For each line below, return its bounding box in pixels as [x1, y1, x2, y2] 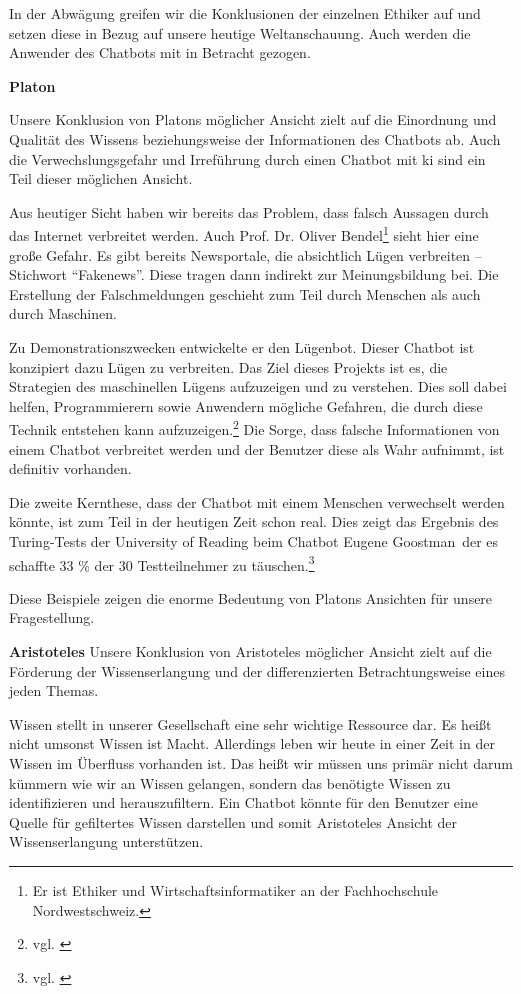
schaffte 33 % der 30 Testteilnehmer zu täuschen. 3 [9, 551, 315, 575]
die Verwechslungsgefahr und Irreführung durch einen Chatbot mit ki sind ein [9, 148, 486, 169]
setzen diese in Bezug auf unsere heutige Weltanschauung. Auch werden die [9, 22, 471, 43]
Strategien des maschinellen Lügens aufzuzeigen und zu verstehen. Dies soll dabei [9, 376, 507, 397]
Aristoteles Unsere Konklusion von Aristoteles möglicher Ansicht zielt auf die [9, 641, 492, 661]
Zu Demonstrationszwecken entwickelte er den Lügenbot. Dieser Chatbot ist [9, 336, 475, 357]
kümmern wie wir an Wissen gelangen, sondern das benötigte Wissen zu [9, 772, 451, 793]
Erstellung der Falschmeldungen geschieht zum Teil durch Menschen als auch [9, 283, 481, 304]
